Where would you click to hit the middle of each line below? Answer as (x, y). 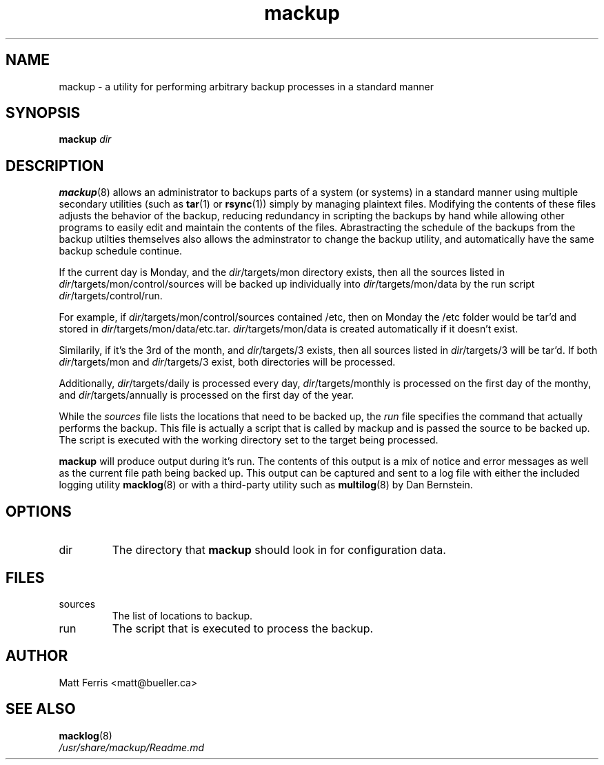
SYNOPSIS (43, 113)
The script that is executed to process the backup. (243, 628)
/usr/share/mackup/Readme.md (132, 747)
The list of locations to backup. (182, 615)
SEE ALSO (41, 709)
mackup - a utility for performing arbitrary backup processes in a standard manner (246, 86)
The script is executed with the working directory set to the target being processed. (249, 440)
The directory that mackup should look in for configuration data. (279, 550)
